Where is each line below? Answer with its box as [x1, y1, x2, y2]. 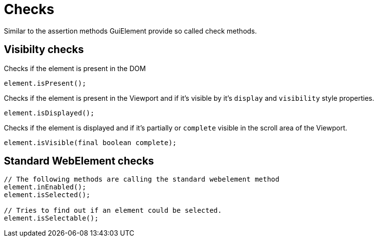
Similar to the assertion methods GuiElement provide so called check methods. [4, 26, 257, 35]
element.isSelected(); [4, 191, 91, 199]
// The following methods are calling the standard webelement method [4, 175, 279, 184]
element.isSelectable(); [4, 214, 99, 222]
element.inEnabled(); [4, 183, 86, 191]
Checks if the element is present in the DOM [4, 64, 146, 73]
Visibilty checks [4, 43, 84, 56]
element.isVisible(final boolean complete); [4, 138, 177, 147]
